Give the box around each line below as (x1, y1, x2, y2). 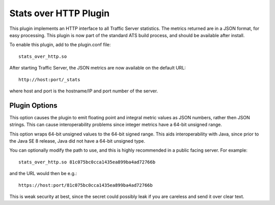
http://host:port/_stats (18, 77, 80, 82)
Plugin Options (9, 101, 58, 110)
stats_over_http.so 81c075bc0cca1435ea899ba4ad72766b (18, 159, 155, 165)
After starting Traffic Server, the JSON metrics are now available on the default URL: (9, 65, 186, 71)
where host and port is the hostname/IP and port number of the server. (9, 88, 158, 94)
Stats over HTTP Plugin (9, 8, 109, 19)
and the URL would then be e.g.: (9, 170, 77, 177)
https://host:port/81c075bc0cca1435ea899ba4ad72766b (18, 182, 153, 188)
